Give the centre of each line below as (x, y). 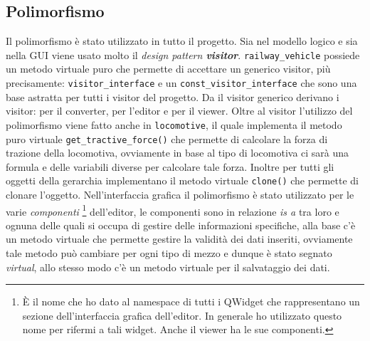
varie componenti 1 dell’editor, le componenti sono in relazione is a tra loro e (173, 210)
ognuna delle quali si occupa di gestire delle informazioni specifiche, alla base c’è (181, 225)
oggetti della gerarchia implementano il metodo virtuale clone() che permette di (182, 180)
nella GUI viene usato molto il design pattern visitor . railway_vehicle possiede (183, 54)
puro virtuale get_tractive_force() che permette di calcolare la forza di (167, 138)
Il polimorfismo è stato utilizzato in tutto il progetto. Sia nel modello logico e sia (182, 41)
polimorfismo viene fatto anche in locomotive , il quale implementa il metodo (174, 124)
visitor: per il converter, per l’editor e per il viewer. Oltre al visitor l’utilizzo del (179, 111)
